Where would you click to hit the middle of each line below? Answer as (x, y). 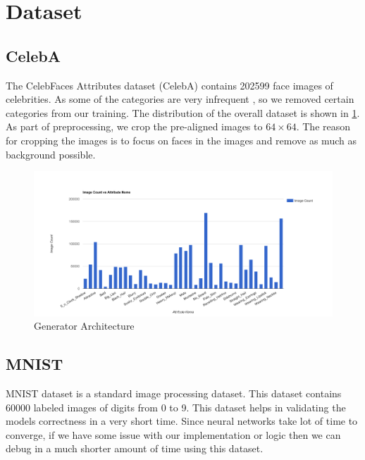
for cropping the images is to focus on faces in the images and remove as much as (181, 140)
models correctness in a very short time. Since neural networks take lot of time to (182, 421)
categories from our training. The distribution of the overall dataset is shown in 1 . (183, 112)
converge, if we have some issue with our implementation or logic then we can (173, 434)
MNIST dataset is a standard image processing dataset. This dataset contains (174, 393)
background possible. (51, 154)
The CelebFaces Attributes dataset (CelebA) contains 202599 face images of (169, 85)
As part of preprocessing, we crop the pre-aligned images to (134, 126)
